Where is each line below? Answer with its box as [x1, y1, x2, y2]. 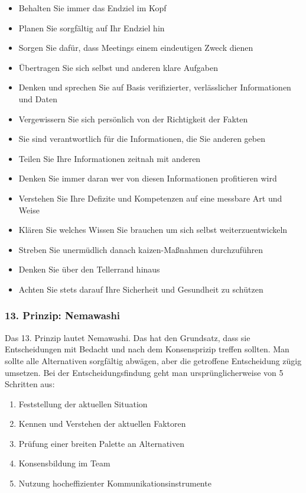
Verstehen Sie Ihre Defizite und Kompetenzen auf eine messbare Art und [18, 192, 282, 204]
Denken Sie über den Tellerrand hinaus [18, 263, 160, 275]
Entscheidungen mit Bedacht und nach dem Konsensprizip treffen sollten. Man [5, 343, 289, 355]
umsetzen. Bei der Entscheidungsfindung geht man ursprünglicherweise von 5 [5, 366, 284, 378]
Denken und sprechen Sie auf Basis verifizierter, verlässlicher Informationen [18, 81, 291, 93]
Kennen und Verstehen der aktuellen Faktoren [18, 417, 186, 430]
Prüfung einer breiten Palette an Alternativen [18, 437, 184, 449]
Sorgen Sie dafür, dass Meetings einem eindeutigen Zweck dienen [18, 41, 253, 54]
